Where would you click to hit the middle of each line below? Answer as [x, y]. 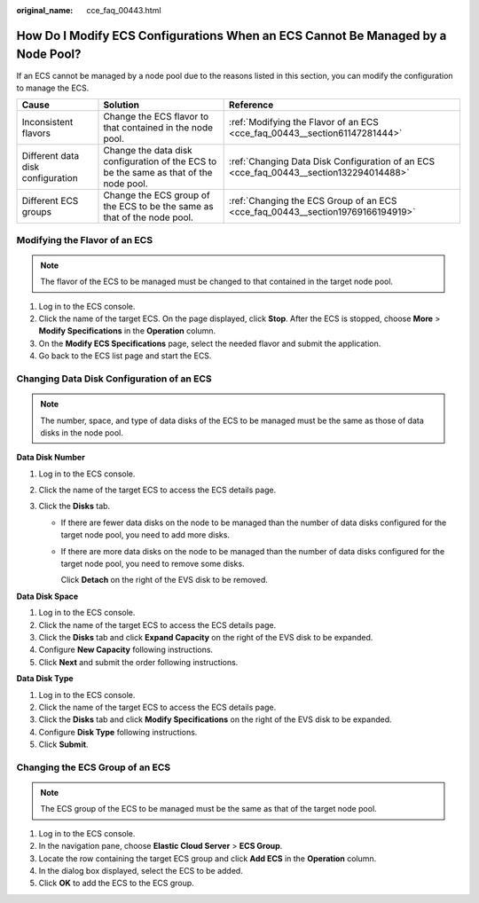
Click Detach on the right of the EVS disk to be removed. [164, 580]
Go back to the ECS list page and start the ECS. [125, 356]
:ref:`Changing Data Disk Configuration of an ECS [332, 161]
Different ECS [50, 201]
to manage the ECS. [53, 88]
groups [37, 212]
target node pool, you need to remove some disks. [153, 564]
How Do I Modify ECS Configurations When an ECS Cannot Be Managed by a [232, 35]
